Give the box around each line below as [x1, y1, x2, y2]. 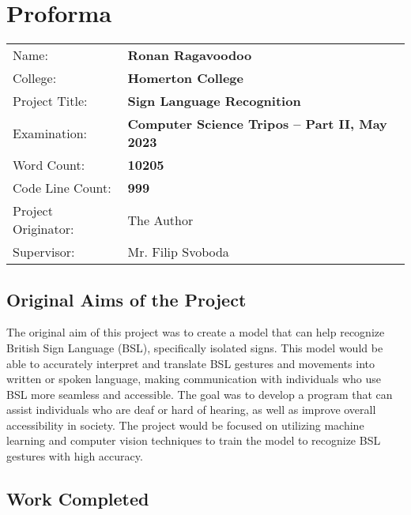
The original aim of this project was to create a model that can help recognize [6, 324, 385, 340]
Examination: [13, 123, 88, 142]
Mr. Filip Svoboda [127, 242, 229, 261]
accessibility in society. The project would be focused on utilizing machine [6, 416, 364, 433]
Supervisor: [13, 242, 75, 261]
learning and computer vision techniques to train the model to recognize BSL [6, 432, 381, 449]
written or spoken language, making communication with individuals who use [6, 370, 382, 387]
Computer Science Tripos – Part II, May [127, 115, 387, 133]
